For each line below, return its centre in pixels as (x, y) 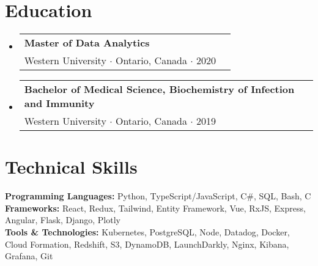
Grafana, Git (29, 256)
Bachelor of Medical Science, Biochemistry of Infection (159, 89)
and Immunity (59, 103)
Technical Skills (71, 167)
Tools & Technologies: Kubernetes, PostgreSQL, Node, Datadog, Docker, (147, 232)
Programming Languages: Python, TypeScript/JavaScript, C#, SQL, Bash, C (158, 196)
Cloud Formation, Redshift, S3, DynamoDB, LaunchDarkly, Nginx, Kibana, (147, 244)
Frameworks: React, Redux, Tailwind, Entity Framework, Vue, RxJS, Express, (155, 208)
